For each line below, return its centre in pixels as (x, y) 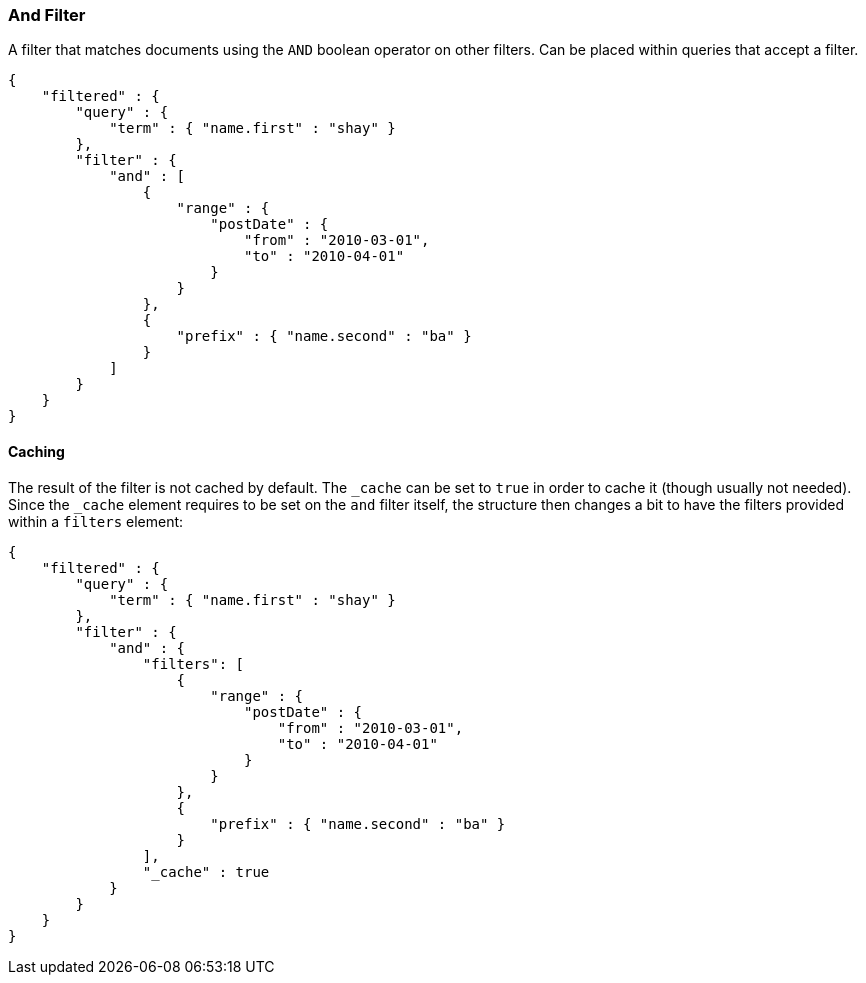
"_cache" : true (206, 871)
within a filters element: (96, 521)
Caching (36, 451)
